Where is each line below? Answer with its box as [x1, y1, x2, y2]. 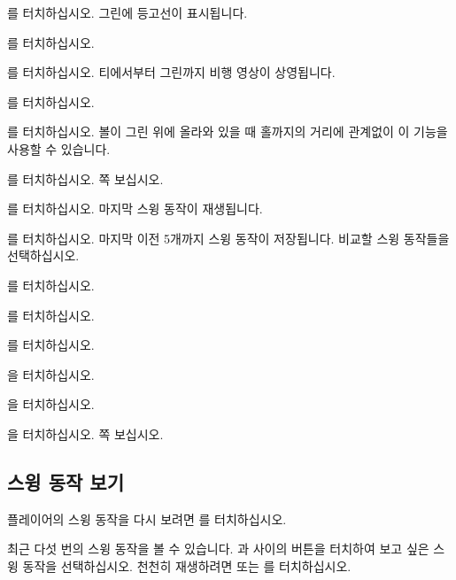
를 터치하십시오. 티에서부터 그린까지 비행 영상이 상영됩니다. [7, 63, 336, 81]
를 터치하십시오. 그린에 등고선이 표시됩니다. [7, 4, 248, 21]
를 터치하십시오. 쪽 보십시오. [7, 169, 164, 188]
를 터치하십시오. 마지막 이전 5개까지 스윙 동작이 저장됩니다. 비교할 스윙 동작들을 [7, 228, 450, 247]
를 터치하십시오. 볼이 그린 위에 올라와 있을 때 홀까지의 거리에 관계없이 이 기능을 [7, 122, 448, 141]
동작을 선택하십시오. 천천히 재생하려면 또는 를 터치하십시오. [22, 556, 352, 575]
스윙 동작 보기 [7, 468, 125, 495]
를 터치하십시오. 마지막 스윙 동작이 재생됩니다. [7, 199, 263, 218]
